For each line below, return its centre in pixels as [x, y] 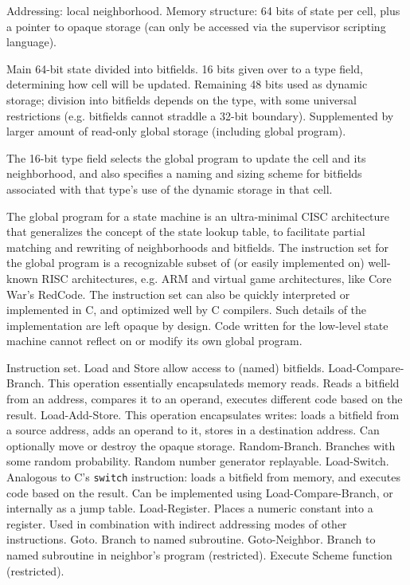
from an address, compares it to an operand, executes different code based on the [205, 399]
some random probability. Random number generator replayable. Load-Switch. [198, 461]
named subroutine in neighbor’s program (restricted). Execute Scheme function [199, 555]
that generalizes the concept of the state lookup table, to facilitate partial [186, 232]
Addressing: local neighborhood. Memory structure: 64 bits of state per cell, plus [203, 10]
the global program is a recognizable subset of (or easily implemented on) [185, 263]
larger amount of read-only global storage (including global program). [176, 131]
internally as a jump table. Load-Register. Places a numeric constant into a [190, 508]
